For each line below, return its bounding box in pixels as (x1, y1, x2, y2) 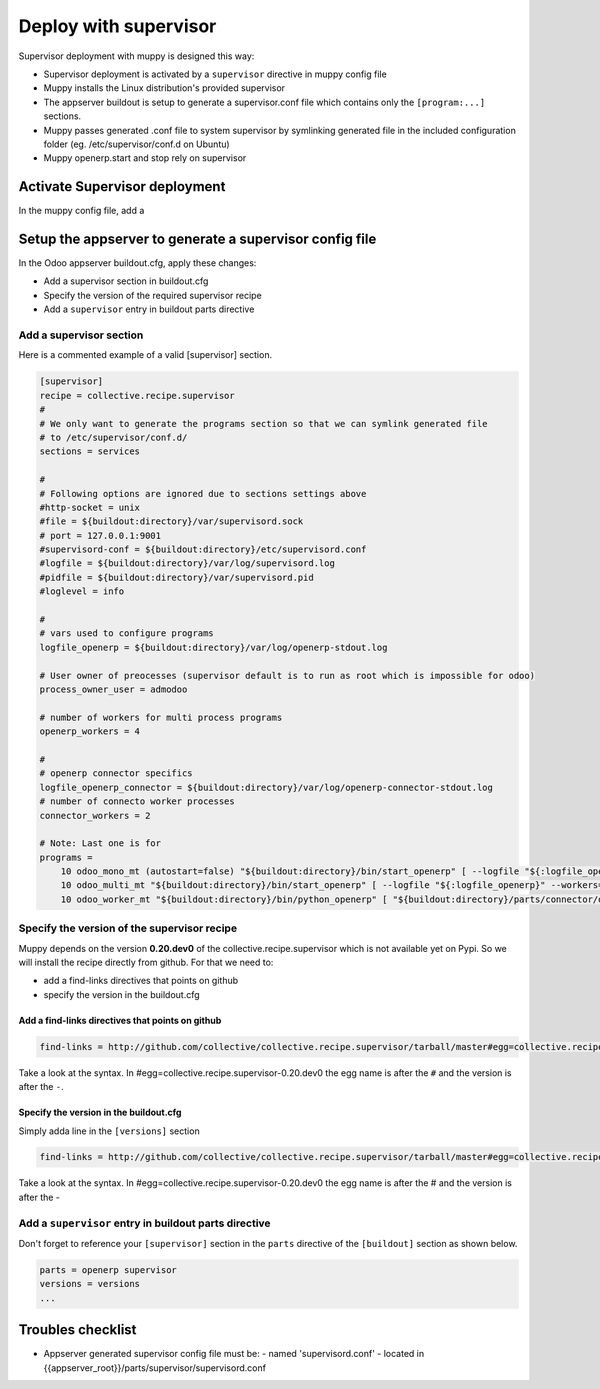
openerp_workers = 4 (39, 726, 140, 737)
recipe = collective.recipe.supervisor (39, 390, 235, 401)
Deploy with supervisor (18, 15, 217, 37)
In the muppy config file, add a (18, 205, 145, 217)
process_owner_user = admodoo (39, 683, 188, 695)
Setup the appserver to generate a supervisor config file (18, 231, 377, 247)
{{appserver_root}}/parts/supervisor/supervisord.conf (43, 1361, 267, 1374)
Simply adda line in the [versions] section (18, 1125, 200, 1137)
